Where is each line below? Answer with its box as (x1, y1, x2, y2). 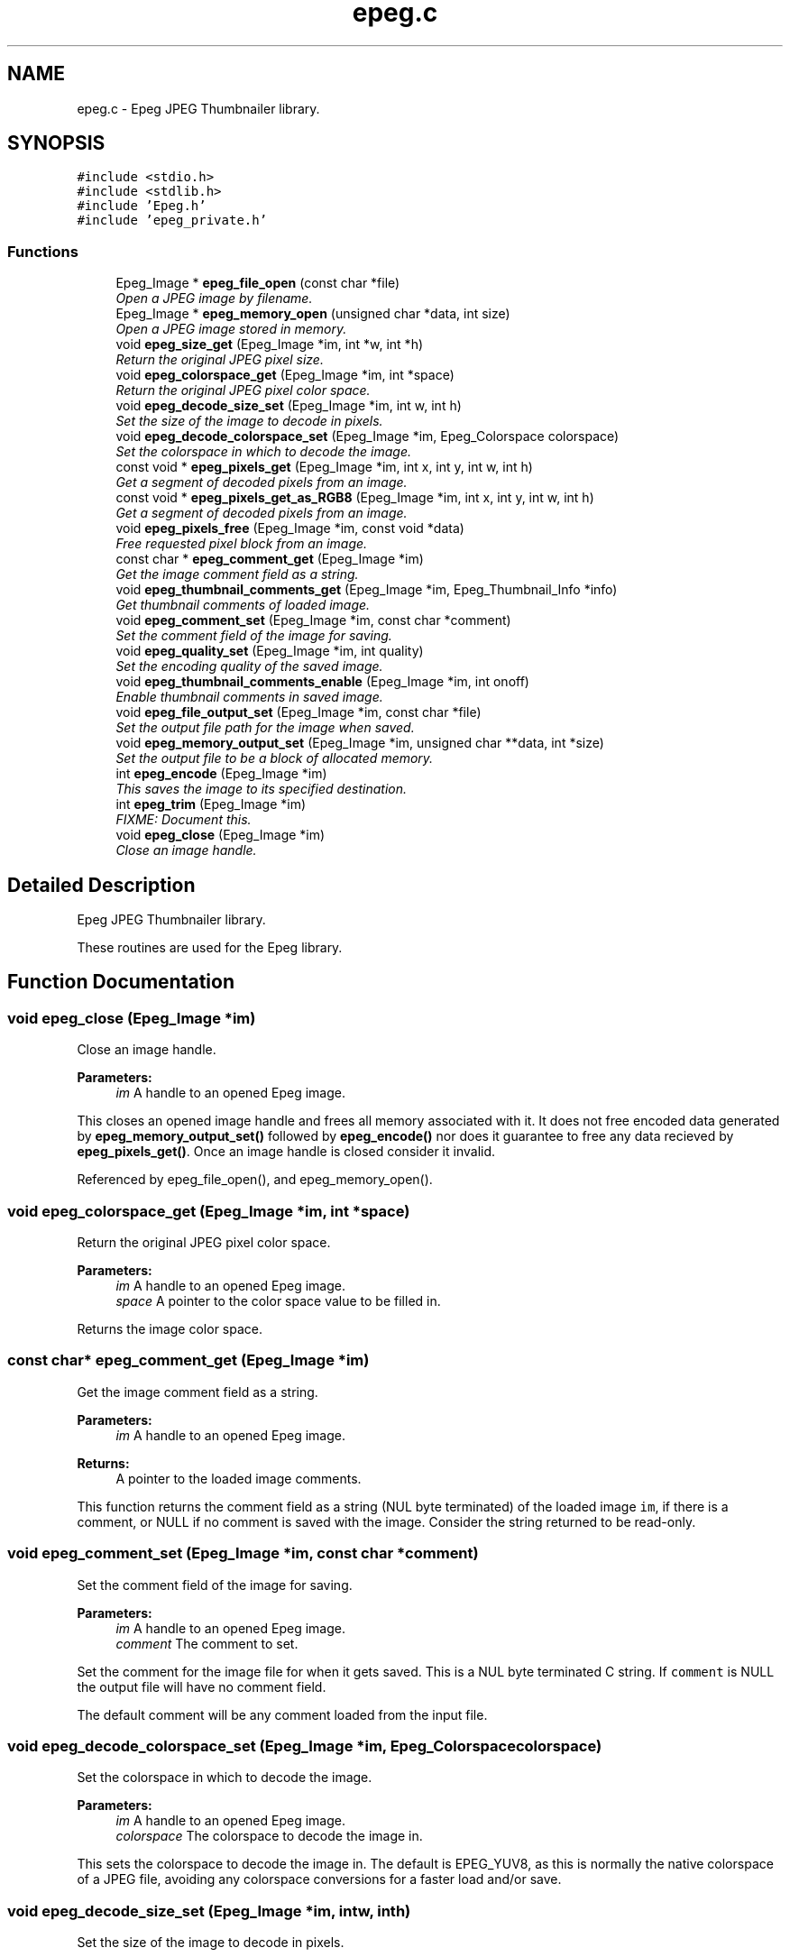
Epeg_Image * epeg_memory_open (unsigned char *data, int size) (115, 306, 510, 322)
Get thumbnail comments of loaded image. (115, 597, 371, 613)
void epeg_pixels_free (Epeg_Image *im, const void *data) (115, 520, 464, 537)
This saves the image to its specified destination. (115, 781, 408, 797)
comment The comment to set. (115, 1635, 299, 1651)
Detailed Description (7, 873, 196, 896)
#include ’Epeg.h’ (77, 198, 207, 214)
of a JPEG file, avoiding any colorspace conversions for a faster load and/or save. (77, 1871, 562, 1888)
